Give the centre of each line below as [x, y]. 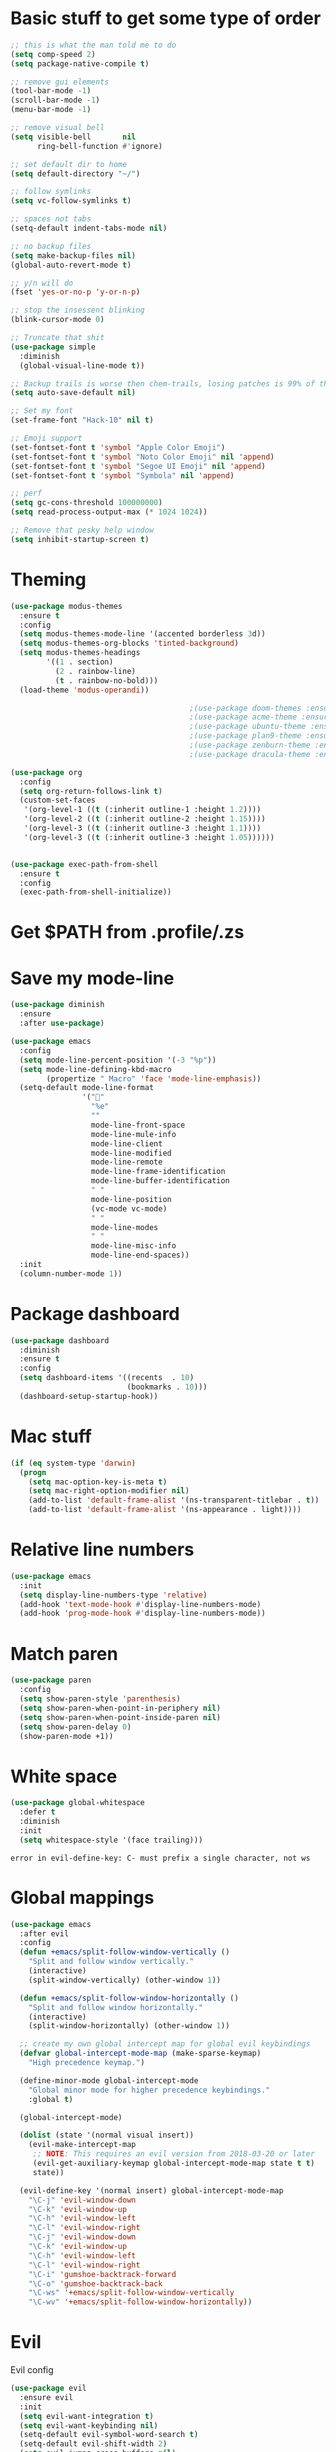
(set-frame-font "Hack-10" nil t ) [82, 420]
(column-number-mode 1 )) [71, 1273]
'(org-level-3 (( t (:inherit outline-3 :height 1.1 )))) [142, 828]
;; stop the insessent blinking [77, 310]
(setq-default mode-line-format [87, 1088]
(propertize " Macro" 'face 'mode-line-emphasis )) [154, 1078]
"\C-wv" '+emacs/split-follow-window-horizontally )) [140, 2302]
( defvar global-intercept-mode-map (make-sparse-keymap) [140, 2053]
